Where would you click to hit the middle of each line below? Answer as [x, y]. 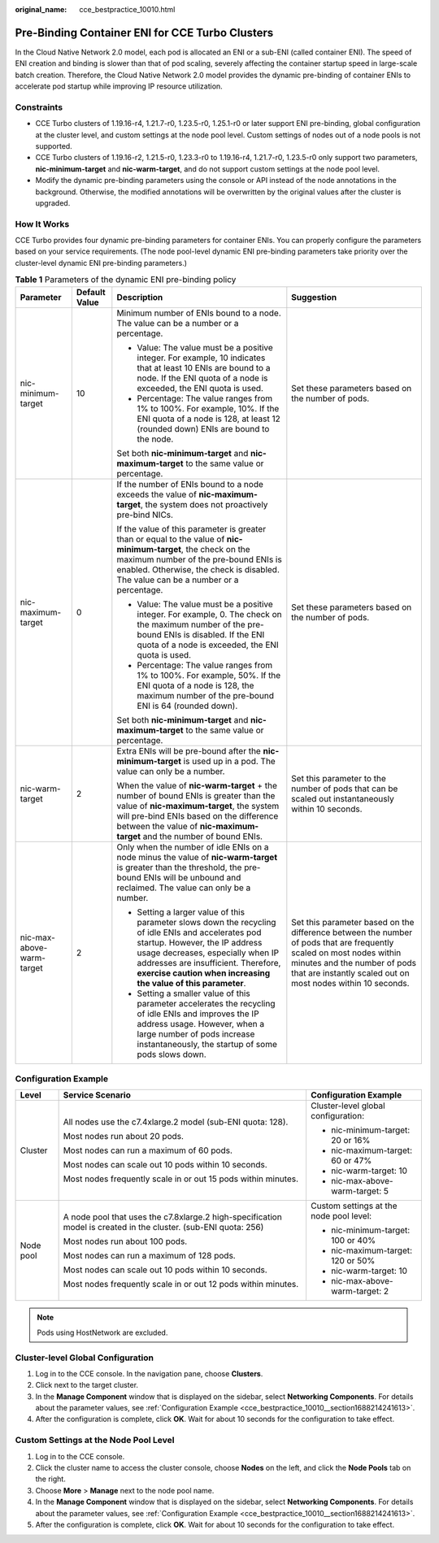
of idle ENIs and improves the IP [198, 1014]
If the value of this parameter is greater [191, 528]
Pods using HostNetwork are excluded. [102, 1332]
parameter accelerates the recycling [206, 1003]
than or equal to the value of [171, 539]
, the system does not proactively [204, 504]
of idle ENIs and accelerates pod [199, 932]
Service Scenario [97, 1095]
